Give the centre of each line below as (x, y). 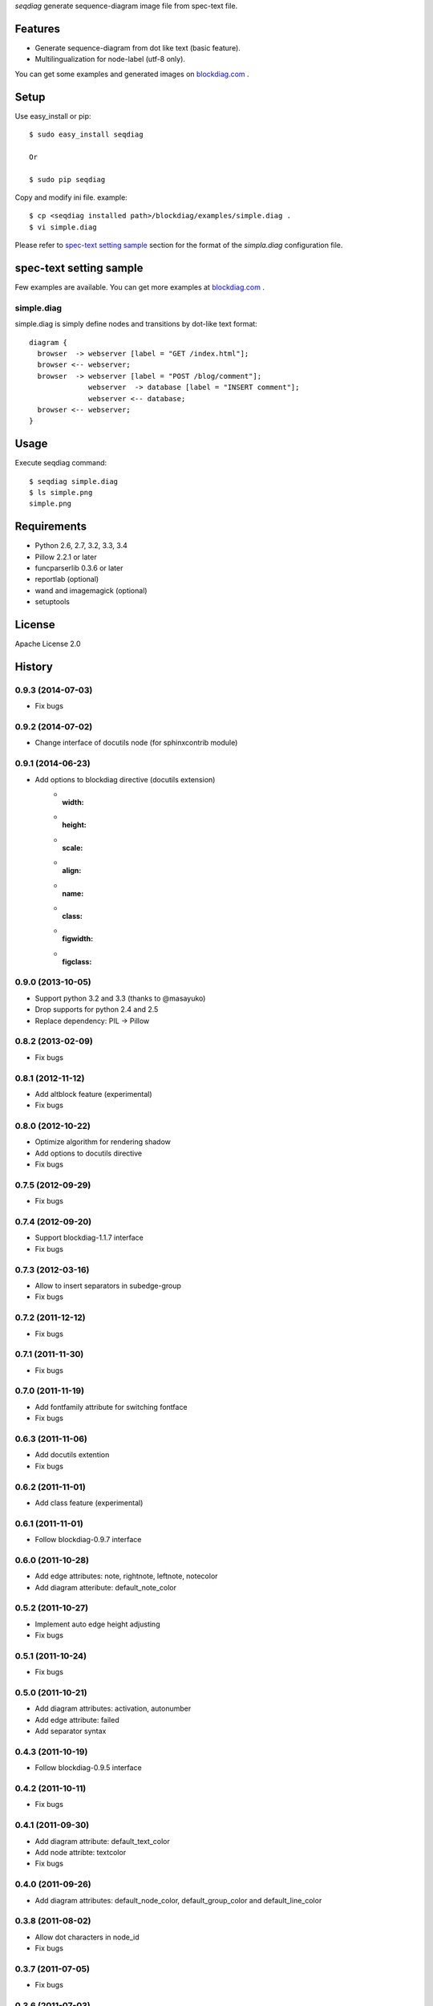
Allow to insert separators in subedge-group (108, 1286)
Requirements (51, 527)
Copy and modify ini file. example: (71, 197)
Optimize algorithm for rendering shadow (103, 1142)
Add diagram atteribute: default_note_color (105, 1587)
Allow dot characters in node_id (87, 1937)
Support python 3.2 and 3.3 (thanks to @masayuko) (120, 998)
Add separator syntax (71, 1731)
